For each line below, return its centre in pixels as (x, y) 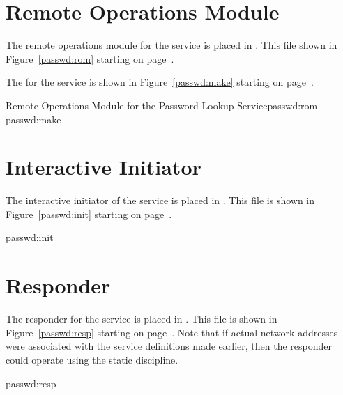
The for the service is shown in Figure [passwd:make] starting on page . (160, 82)
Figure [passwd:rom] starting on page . (90, 58)
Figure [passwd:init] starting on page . (89, 214)
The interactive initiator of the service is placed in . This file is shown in (160, 200)
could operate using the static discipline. (92, 359)
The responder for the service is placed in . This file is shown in (142, 319)
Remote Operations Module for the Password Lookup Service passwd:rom (162, 105)
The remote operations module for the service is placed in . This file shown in (171, 45)
